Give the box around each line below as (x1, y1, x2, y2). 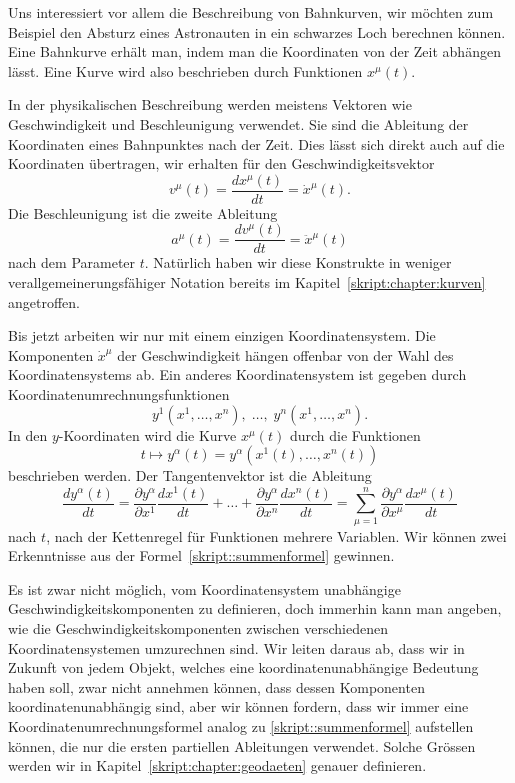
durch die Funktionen (289, 424, 421, 445)
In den (8, 424, 48, 445)
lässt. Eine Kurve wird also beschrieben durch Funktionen (8, 60, 363, 81)
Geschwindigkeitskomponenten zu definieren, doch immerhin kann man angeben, (8, 598, 502, 619)
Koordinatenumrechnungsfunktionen (8, 384, 230, 405)
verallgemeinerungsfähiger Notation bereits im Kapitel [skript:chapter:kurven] (8, 272, 486, 293)
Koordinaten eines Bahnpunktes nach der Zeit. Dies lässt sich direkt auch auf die (8, 133, 505, 154)
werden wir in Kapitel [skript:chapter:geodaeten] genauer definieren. (8, 755, 427, 776)
